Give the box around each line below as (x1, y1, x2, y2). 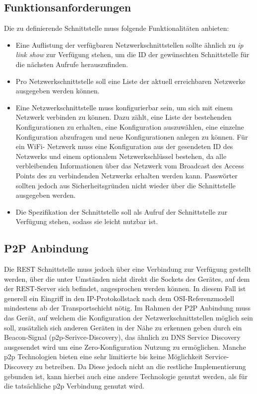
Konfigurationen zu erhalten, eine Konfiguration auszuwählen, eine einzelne (15, 121, 244, 132)
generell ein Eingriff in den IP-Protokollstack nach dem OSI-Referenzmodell (4, 293, 234, 303)
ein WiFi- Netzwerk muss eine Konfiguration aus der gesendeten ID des (15, 141, 233, 152)
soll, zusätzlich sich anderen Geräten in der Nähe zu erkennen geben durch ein (4, 322, 242, 332)
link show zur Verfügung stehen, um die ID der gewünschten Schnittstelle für (15, 49, 250, 60)
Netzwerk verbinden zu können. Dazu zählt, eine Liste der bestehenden (15, 112, 232, 122)
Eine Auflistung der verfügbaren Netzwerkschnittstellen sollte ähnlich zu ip (15, 39, 244, 50)
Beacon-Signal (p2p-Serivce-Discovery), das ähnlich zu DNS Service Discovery (4, 332, 241, 342)
